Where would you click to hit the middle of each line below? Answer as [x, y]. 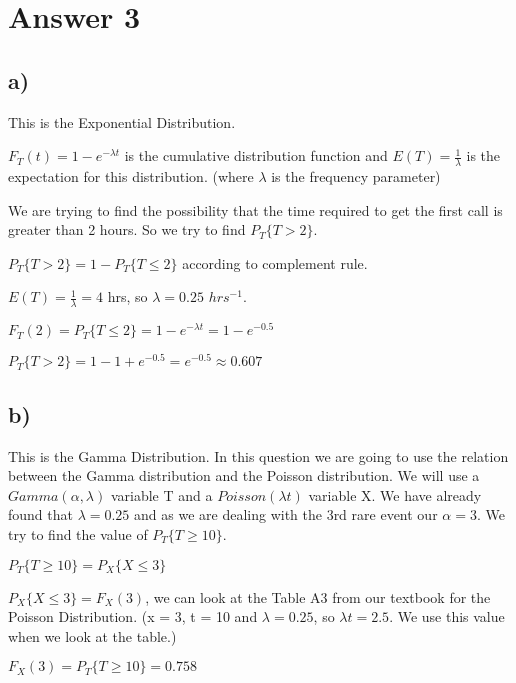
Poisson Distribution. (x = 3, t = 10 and [133, 616]
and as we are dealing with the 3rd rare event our [286, 514]
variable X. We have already [395, 494]
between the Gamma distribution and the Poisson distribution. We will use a [244, 475]
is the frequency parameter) [356, 176]
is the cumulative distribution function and [256, 155]
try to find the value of [78, 533]
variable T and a [161, 494]
